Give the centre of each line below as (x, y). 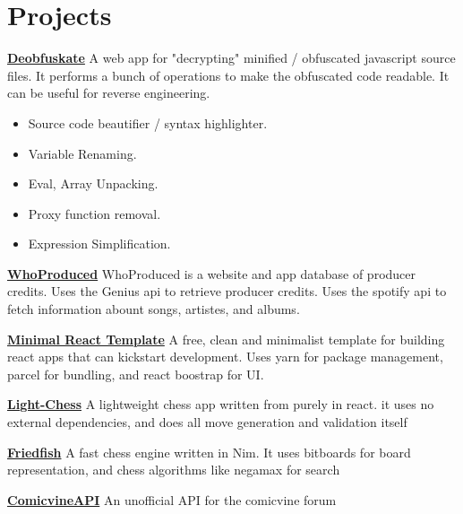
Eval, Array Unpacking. (93, 183)
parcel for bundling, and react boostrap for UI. (136, 374)
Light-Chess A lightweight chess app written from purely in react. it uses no (221, 404)
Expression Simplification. (99, 244)
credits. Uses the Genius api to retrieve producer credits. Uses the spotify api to (227, 291)
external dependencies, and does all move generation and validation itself (207, 422)
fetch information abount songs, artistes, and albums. (154, 309)
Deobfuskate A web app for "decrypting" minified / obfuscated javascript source (231, 58)
